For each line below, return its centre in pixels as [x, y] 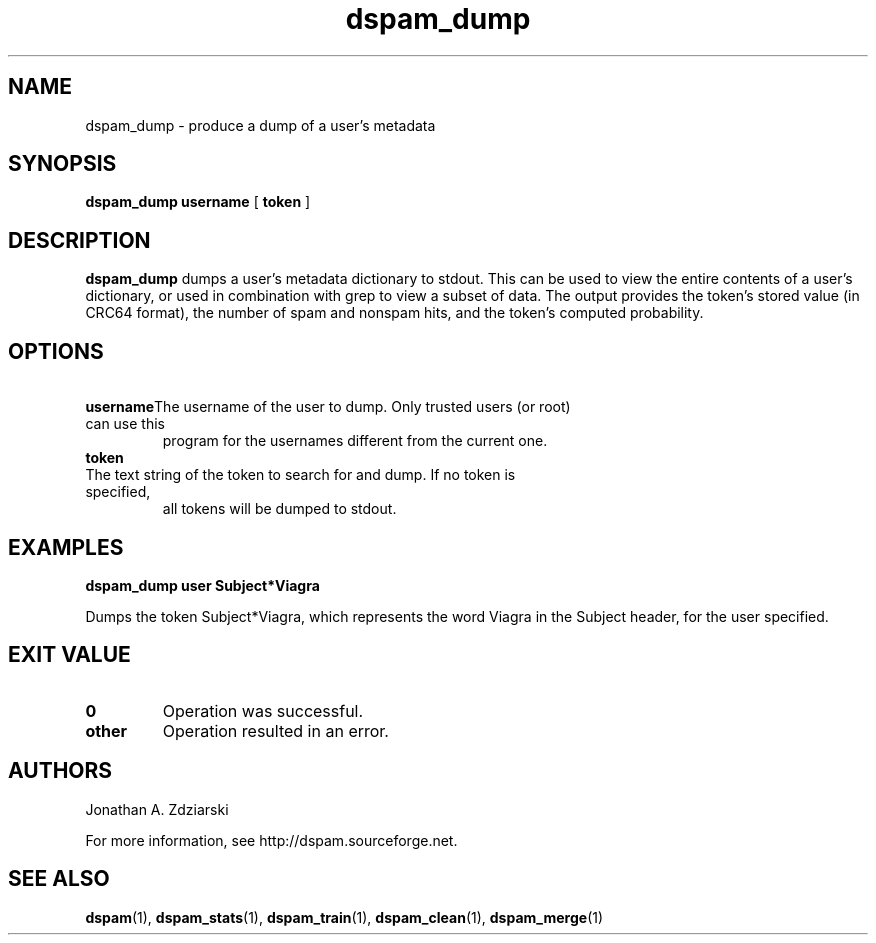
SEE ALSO [59, 879]
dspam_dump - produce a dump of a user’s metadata [260, 125]
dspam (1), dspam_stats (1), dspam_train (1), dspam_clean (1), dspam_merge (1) [344, 917]
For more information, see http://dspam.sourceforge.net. [271, 840]
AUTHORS [60, 771]
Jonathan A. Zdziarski [157, 809]
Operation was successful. [263, 710]
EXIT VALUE [69, 655]
